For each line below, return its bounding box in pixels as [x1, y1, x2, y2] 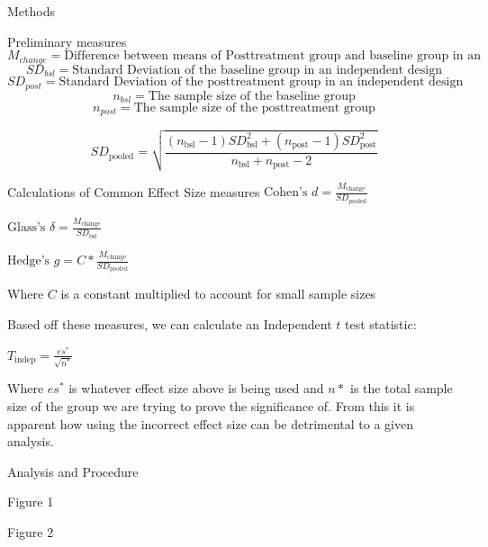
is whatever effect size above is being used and [68, 379, 324, 398]
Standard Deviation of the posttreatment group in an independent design [59, 76, 464, 89]
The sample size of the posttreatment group [133, 102, 375, 114]
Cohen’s [264, 186, 308, 200]
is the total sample [350, 379, 453, 398]
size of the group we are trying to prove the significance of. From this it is [7, 397, 415, 416]
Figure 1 [7, 492, 54, 511]
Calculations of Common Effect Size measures [7, 182, 260, 201]
